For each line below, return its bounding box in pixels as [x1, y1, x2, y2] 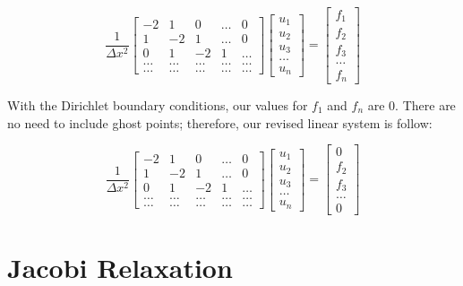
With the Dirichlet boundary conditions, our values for [7, 95, 308, 114]
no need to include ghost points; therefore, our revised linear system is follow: [7, 113, 433, 132]
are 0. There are [367, 95, 456, 114]
